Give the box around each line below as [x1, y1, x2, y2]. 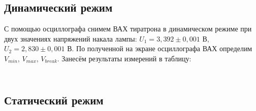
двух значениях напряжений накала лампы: [4, 33, 137, 44]
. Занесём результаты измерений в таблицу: [57, 53, 191, 63]
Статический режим [4, 92, 104, 107]
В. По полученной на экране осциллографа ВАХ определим [67, 43, 252, 54]
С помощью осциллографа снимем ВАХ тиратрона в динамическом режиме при [4, 23, 252, 34]
